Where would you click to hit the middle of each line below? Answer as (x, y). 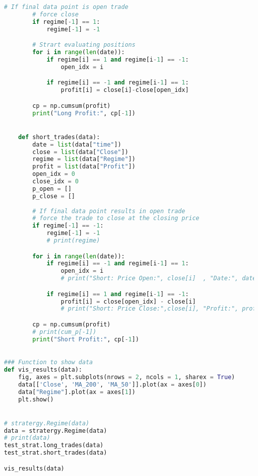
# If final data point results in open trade (109, 211)
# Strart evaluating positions (84, 45)
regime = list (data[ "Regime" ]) (84, 159)
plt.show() (36, 399)
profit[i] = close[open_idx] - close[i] (128, 301)
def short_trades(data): (59, 137)
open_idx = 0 (54, 174)
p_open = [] (52, 189)
